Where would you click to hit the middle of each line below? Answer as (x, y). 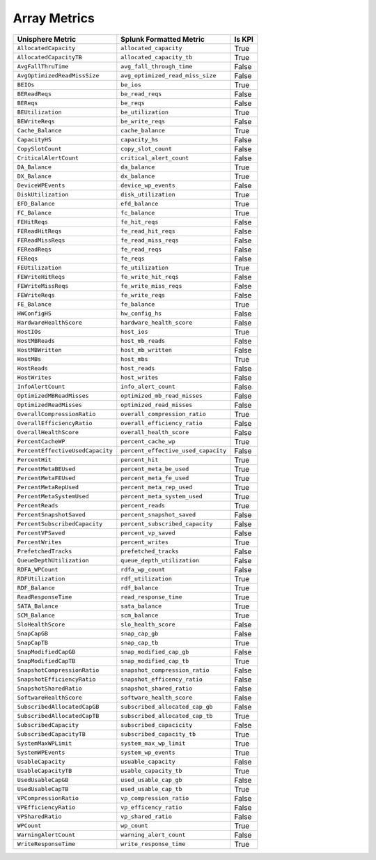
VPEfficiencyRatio (46, 807)
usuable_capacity (148, 762)
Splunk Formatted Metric (163, 39)
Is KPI (244, 39)
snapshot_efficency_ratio (162, 679)
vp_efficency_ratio (151, 807)
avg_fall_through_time (157, 67)
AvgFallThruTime (43, 67)
